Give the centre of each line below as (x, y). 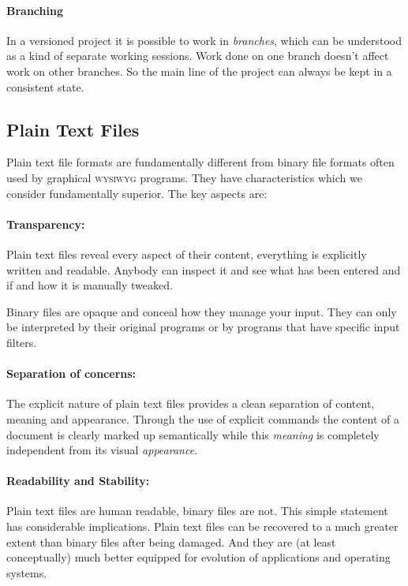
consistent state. (45, 86)
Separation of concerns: (71, 373)
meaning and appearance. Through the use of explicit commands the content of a (203, 418)
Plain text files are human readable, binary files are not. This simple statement (197, 511)
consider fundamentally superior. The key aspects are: (137, 193)
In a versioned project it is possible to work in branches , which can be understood (204, 40)
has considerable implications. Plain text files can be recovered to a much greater (202, 526)
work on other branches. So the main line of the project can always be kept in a (199, 71)
